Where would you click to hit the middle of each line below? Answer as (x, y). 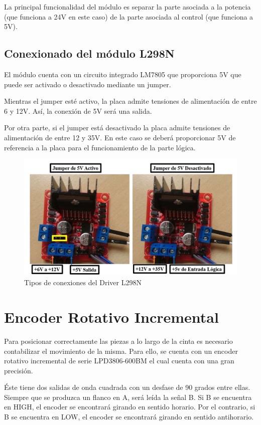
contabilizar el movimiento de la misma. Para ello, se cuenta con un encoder (121, 351)
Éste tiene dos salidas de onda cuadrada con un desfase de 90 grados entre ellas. (127, 387)
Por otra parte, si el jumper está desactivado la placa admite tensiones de (117, 128)
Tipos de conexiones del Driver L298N (83, 282)
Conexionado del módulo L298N (89, 53)
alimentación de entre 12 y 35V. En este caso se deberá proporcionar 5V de (120, 137)
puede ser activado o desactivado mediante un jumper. (88, 84)
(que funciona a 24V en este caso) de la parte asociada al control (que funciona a (129, 16)
